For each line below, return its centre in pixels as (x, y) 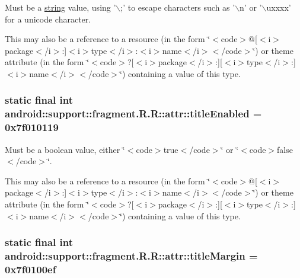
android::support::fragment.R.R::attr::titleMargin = (131, 256)
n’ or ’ (251, 7)
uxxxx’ (279, 7)
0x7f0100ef (31, 269)
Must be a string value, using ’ (60, 7)
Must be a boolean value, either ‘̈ (65, 149)
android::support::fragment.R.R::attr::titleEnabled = (133, 114)
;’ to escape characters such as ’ (178, 7)
